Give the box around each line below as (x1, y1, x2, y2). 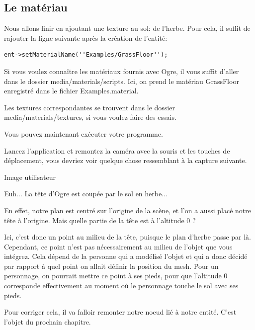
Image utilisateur (4, 171, 56, 182)
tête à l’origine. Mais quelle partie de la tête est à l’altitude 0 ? (4, 215, 196, 225)
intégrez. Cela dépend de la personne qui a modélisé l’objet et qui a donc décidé (4, 251, 248, 261)
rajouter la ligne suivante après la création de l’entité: (4, 32, 168, 43)
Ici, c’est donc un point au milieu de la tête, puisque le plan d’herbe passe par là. (4, 232, 251, 242)
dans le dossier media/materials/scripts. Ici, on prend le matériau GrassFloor (4, 76, 239, 86)
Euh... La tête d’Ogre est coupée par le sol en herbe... (4, 188, 168, 199)
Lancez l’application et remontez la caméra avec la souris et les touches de (4, 145, 230, 156)
